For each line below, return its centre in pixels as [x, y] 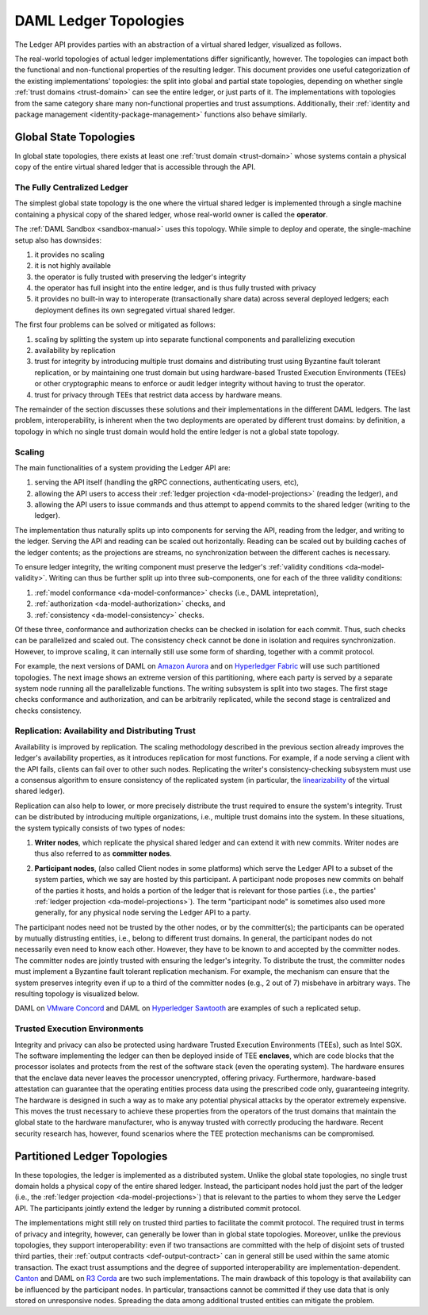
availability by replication [75, 351]
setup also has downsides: [58, 240]
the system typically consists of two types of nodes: [100, 828]
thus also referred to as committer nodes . [103, 853]
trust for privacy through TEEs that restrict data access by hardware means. [159, 395]
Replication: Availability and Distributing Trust [105, 731]
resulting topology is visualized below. [77, 994]
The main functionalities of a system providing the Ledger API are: [123, 467]
